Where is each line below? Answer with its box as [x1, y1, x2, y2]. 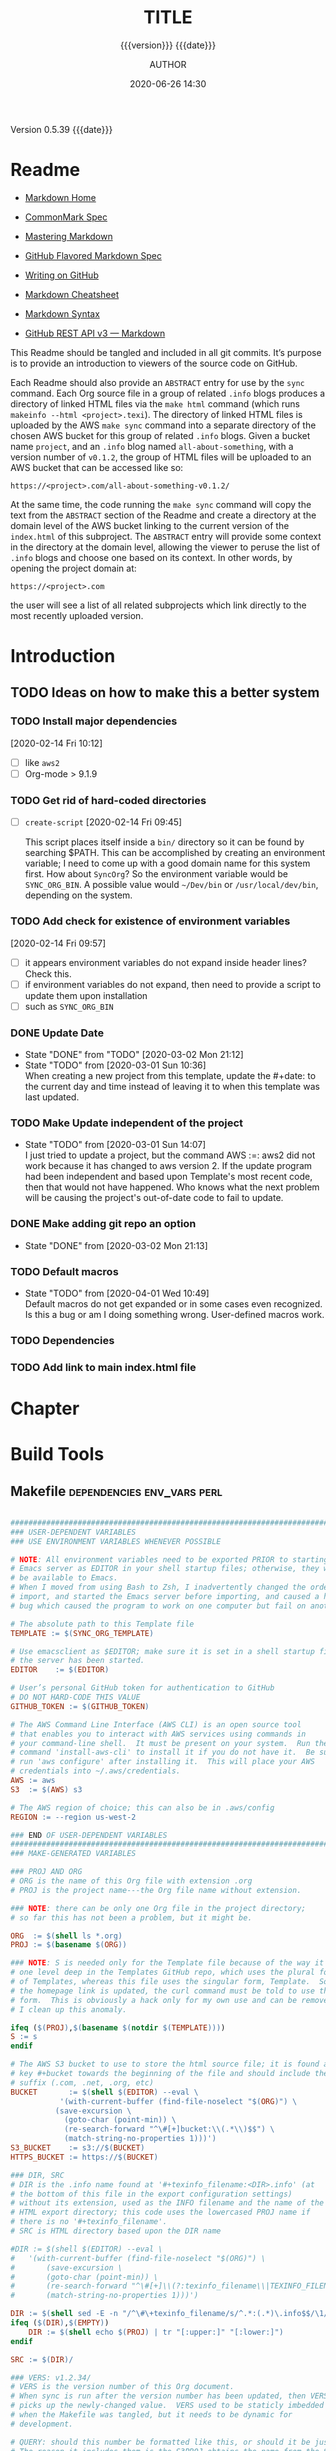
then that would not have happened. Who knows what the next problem [24, 1181, 320, 1193]
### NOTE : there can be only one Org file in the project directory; [10, 1903, 307, 1913]
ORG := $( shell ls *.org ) [10, 1931, 123, 1941]
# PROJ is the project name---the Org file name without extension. [10, 1885, 302, 1895]
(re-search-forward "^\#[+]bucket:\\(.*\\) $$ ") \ [63, 2124, 275, 2135]
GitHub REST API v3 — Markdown [24, 327, 166, 339]
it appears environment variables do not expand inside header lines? [24, 956, 307, 968]
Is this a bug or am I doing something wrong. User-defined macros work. [24, 1308, 325, 1320]
